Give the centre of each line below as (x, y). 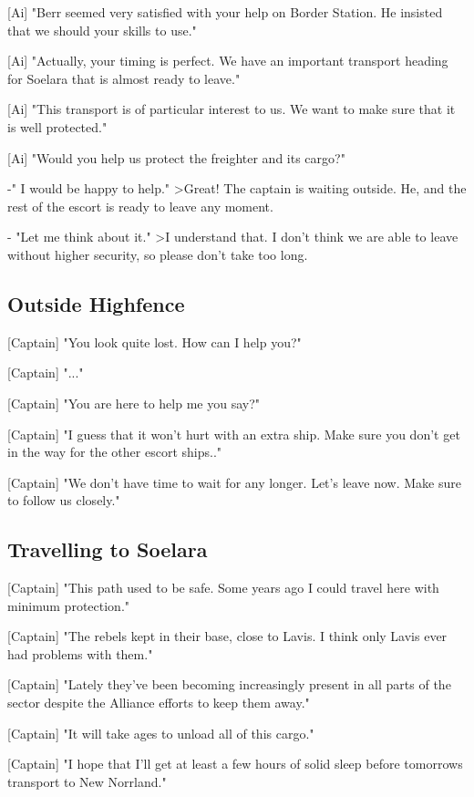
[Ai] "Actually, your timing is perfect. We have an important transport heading (228, 61)
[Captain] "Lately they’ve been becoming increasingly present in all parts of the (229, 684)
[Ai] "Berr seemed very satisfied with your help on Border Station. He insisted (225, 12)
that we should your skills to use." (102, 30)
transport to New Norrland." (87, 781)
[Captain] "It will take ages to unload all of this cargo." (161, 733)
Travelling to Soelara (108, 549)
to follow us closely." (64, 500)
